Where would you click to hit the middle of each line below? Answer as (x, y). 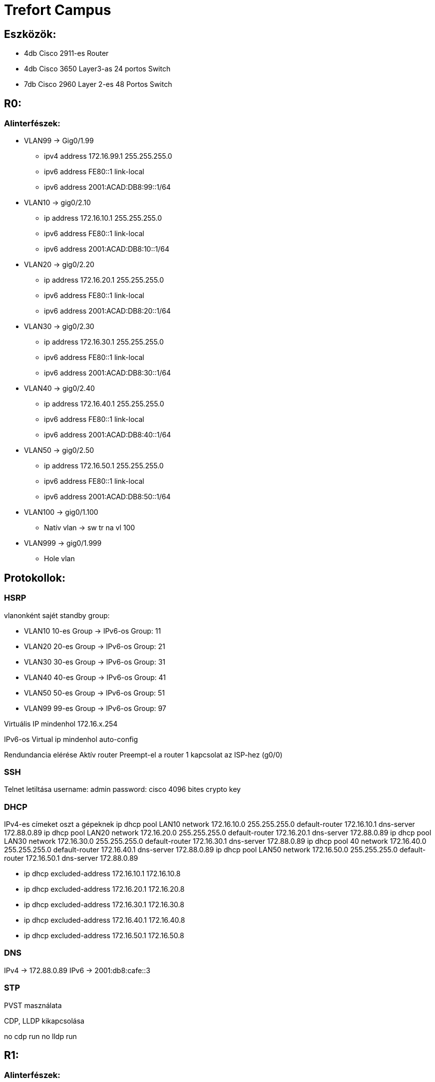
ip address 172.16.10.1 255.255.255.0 (103, 218)
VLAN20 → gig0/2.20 (59, 265)
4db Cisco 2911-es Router (66, 53)
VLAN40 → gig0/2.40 (59, 388)
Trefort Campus (58, 10)
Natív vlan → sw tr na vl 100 (90, 528)
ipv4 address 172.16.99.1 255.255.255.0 (108, 156)
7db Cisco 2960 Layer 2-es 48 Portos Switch (98, 84)
